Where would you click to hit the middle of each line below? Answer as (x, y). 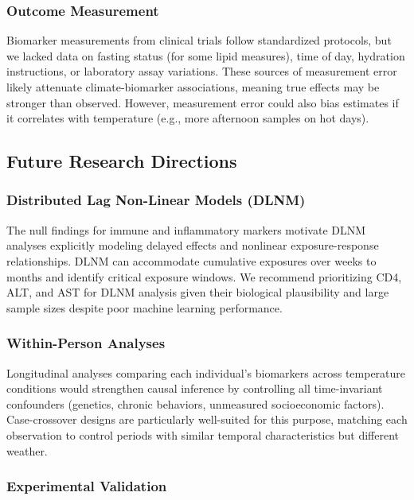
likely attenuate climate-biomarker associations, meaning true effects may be (193, 87)
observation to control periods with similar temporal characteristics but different (203, 434)
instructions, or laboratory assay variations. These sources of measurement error (202, 71)
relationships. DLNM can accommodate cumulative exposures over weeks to (191, 260)
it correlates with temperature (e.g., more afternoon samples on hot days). (188, 118)
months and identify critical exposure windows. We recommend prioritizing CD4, (204, 276)
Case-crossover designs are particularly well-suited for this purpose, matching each (207, 419)
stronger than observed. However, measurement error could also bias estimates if (203, 102)
